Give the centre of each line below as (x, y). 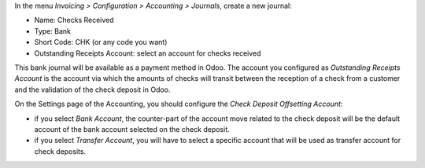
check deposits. (60, 151)
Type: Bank (52, 31)
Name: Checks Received (74, 20)
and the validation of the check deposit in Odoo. (92, 89)
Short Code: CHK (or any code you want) (101, 42)
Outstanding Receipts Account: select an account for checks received (148, 53)
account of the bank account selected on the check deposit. (132, 129)
